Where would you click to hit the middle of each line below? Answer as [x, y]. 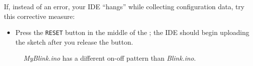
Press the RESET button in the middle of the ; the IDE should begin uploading [132, 32]
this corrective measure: [39, 16]
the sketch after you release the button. [74, 41]
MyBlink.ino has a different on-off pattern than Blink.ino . [110, 58]
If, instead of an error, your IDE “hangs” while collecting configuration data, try [124, 6]
